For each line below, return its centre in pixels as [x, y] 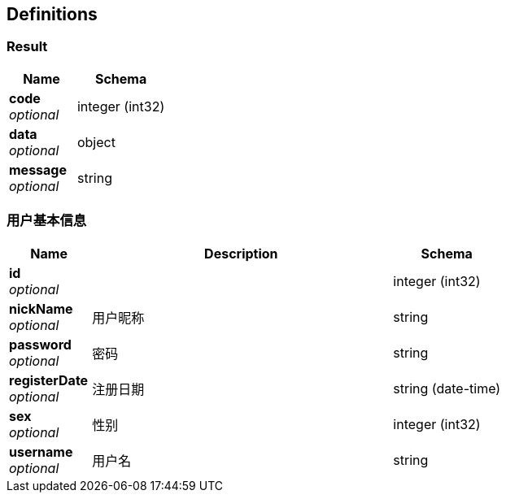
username [41, 451]
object [96, 142]
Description [241, 253]
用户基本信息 [47, 221]
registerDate [49, 380]
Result [27, 47]
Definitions [52, 14]
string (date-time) [447, 388]
